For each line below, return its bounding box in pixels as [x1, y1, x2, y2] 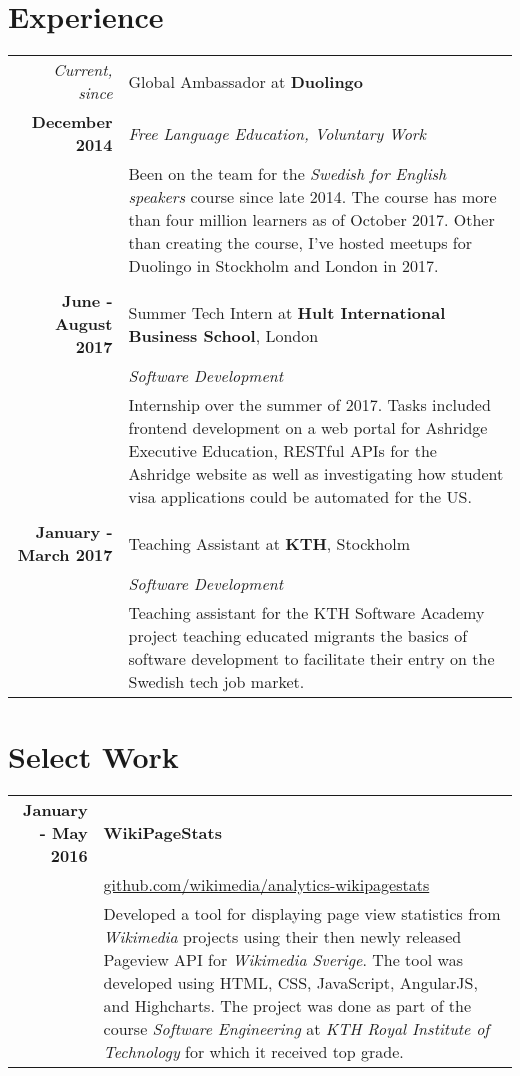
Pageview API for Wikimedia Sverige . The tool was [103, 948, 463, 972]
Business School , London [128, 323, 319, 347]
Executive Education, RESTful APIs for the [128, 439, 437, 463]
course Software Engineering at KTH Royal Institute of [103, 1017, 490, 1041]
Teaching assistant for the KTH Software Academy [128, 601, 485, 625]
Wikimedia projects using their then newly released [103, 925, 462, 949]
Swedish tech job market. [128, 670, 305, 694]
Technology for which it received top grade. [103, 1040, 404, 1064]
